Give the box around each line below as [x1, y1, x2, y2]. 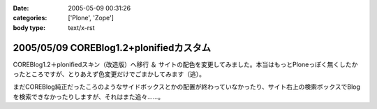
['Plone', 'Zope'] [68, 14, 114, 22]
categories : [13, 14, 47, 22]
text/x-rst [68, 23, 95, 31]
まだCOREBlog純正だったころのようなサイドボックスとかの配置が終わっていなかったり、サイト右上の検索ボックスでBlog [13, 82, 361, 91]
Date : [13, 4, 29, 12]
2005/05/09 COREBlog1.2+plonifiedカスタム [13, 42, 211, 54]
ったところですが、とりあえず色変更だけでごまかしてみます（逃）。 [13, 70, 206, 78]
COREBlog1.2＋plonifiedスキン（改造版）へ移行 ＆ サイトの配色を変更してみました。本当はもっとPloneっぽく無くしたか [13, 60, 358, 68]
